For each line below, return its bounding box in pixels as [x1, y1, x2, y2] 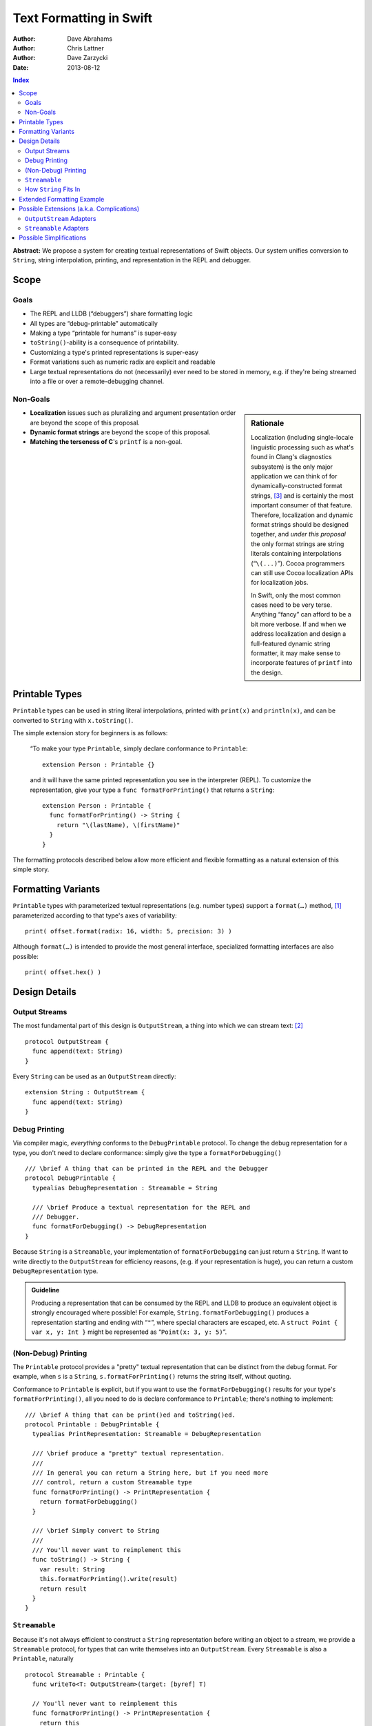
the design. [251, 668, 283, 677]
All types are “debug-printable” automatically [30, 319, 158, 327]
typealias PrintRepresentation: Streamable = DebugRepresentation [32, 1430, 261, 1438]
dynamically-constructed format [251, 482, 342, 490]
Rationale [251, 418, 285, 428]
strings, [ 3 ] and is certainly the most [251, 491, 354, 500]
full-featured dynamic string [251, 639, 331, 648]
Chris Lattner [67, 43, 105, 52]
